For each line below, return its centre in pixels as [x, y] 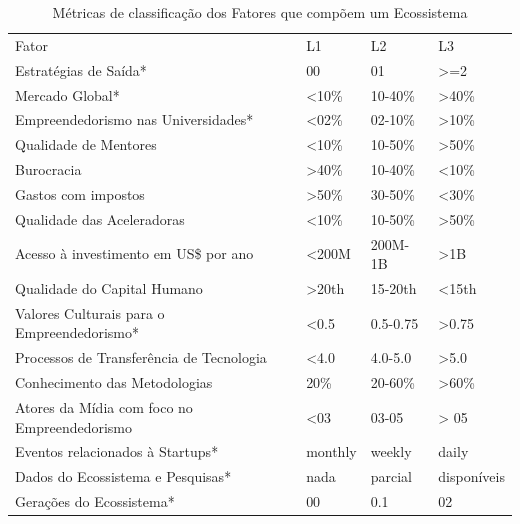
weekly [391, 451]
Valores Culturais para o [90, 312]
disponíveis [471, 476]
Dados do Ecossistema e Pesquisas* [123, 476]
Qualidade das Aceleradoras [100, 218]
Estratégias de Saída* [81, 69]
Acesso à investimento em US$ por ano [134, 253]
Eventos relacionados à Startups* [117, 451]
